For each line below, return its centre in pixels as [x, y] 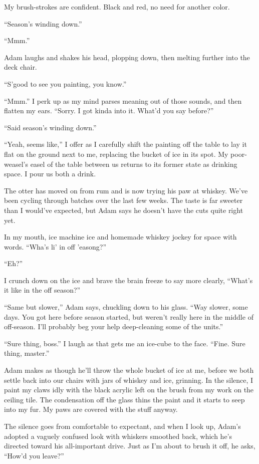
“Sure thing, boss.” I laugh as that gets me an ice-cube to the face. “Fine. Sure [125, 343]
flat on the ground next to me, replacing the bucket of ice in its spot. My [116, 154]
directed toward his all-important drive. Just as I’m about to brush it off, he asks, [130, 446]
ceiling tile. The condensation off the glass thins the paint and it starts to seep [124, 399]
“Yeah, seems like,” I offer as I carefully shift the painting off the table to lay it [125, 144]
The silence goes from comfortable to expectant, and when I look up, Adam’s [122, 426]
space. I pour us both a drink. [50, 174]
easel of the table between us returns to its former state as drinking [134, 164]
